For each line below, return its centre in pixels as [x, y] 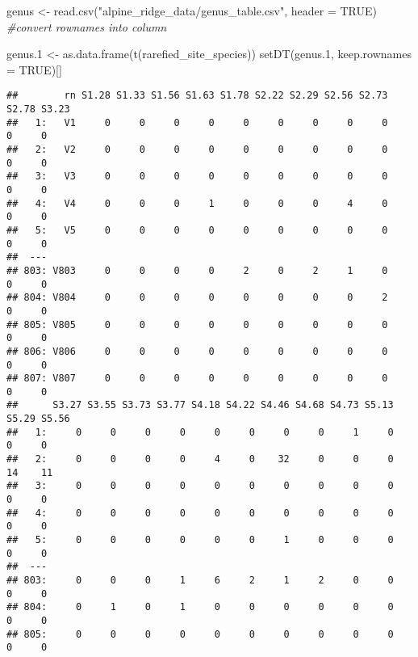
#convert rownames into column [87, 26]
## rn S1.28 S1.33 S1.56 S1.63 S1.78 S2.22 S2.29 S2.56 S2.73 [197, 96]
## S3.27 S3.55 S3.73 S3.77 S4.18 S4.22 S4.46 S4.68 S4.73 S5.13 [200, 405]
